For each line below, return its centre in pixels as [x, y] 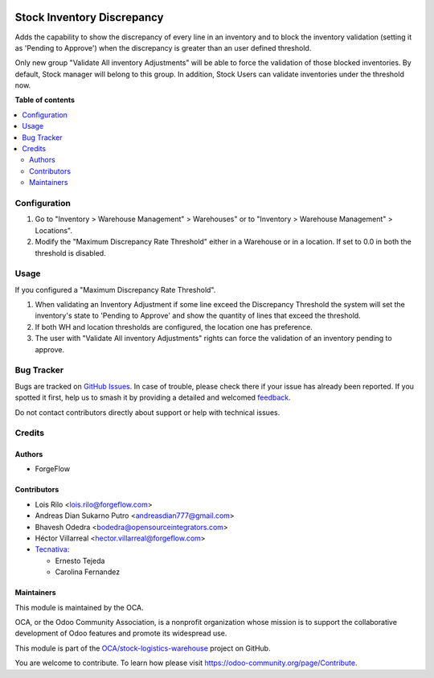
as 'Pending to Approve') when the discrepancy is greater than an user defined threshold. [163, 47]
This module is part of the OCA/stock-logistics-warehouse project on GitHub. [143, 648]
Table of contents [45, 100]
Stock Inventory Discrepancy [89, 17]
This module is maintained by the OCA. [79, 607]
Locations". [53, 230]
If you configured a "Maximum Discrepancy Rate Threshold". [115, 290]
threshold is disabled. [70, 253]
